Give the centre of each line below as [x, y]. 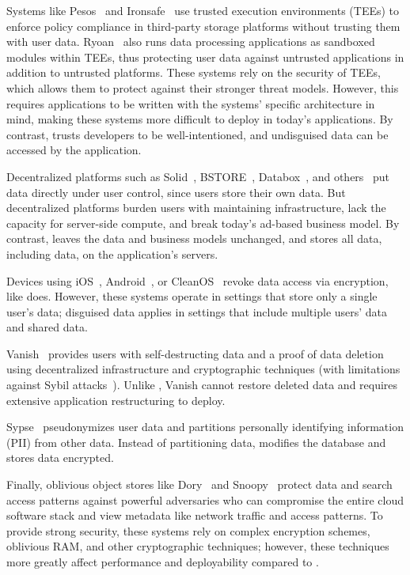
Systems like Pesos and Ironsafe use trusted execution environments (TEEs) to [203, 10]
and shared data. [47, 327]
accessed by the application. [74, 150]
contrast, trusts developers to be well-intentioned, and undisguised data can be [197, 134]
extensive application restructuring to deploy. [116, 400]
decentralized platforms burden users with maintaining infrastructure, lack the [196, 208]
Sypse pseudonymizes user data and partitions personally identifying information [205, 427]
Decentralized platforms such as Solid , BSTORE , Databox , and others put [198, 176]
